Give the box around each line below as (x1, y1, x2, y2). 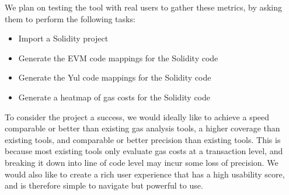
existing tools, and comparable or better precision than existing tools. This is (5, 133, 281, 145)
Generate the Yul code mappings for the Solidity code (18, 71, 211, 83)
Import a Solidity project (18, 32, 109, 44)
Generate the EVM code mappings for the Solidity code (18, 51, 218, 64)
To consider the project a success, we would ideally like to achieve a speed (5, 110, 270, 123)
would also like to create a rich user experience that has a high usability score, (5, 168, 285, 180)
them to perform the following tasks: (5, 12, 135, 25)
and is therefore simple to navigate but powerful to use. (5, 179, 203, 191)
